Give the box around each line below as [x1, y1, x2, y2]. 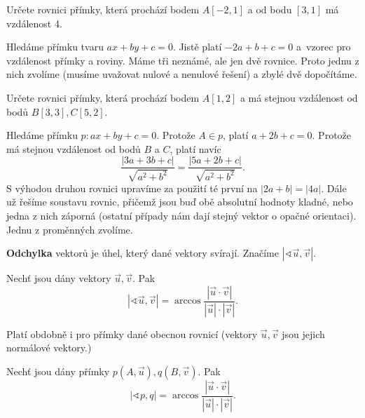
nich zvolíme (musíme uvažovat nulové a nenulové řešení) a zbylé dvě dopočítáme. [6, 67, 357, 81]
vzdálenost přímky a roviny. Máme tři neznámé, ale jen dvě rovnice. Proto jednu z [6, 53, 359, 67]
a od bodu [247, 2, 292, 16]
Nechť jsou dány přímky [6, 363, 110, 378]
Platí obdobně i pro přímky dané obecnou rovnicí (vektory [6, 326, 258, 341]
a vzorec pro [296, 39, 351, 54]
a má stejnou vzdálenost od [240, 90, 358, 104]
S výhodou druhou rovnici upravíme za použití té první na [6, 180, 258, 195]
